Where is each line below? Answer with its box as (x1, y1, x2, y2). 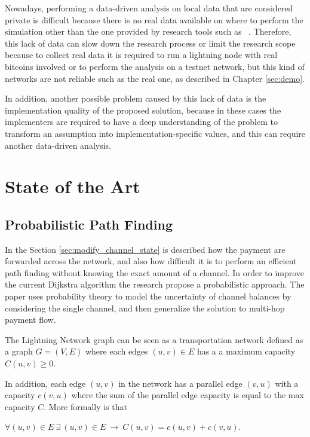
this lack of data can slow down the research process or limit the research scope (5, 36, 296, 49)
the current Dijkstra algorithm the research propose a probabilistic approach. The (5, 278, 305, 291)
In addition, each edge (5, 377, 86, 389)
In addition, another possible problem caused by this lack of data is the (5, 92, 266, 105)
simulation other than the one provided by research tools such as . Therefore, (5, 25, 291, 38)
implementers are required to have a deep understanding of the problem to (5, 115, 278, 128)
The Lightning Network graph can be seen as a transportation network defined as (5, 333, 303, 346)
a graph (5, 345, 33, 357)
